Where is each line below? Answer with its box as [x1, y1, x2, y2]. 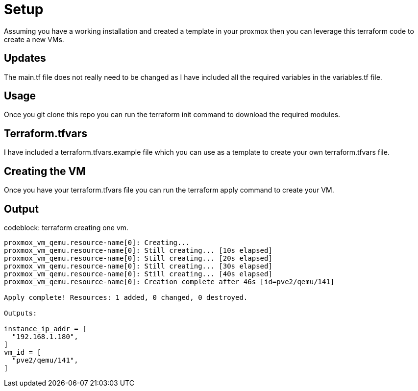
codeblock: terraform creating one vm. [4, 223, 129, 232]
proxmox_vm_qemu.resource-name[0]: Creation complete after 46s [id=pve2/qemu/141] [4, 277, 335, 286]
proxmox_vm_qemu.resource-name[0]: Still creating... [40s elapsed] [4, 269, 272, 278]
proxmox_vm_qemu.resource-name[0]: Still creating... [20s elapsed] [4, 254, 272, 262]
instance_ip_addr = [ [4, 324, 87, 333]
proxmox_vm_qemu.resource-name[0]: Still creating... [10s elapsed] [4, 246, 272, 254]
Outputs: [4, 309, 37, 317]
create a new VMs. [4, 35, 64, 44]
